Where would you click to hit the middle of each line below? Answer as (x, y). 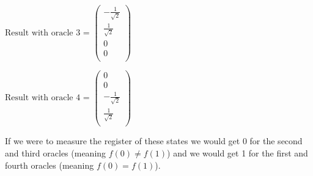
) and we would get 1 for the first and (238, 152)
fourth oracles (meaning (50, 165)
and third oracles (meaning (56, 152)
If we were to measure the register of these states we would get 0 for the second (154, 141)
